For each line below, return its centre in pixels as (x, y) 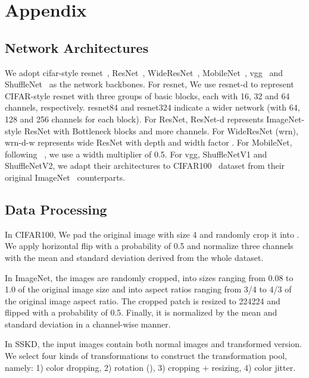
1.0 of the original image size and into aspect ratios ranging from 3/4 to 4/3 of (148, 289)
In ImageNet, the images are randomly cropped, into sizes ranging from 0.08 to (149, 277)
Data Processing (56, 209)
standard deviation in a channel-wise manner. (88, 324)
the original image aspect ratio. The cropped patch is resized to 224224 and (143, 300)
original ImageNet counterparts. (65, 177)
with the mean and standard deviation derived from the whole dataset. (134, 257)
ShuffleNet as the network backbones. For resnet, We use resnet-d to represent (149, 84)
